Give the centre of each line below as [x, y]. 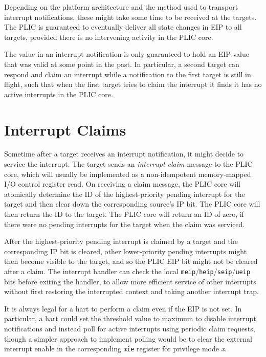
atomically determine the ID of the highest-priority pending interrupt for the [125, 194]
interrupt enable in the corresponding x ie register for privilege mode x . [116, 349]
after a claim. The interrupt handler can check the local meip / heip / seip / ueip [127, 271]
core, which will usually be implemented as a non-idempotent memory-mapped [128, 174]
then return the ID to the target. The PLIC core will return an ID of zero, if [124, 214]
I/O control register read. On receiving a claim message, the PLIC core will [123, 184]
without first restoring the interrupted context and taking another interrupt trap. [131, 291]
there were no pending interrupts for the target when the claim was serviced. [125, 224]
